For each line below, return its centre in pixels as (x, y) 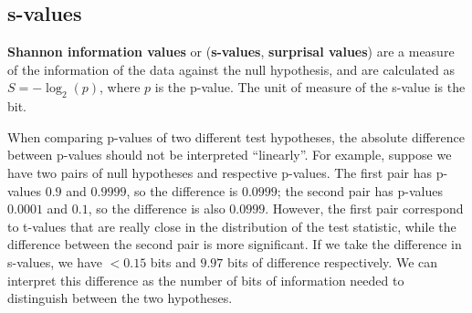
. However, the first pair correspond (364, 209)
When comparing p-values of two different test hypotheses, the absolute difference (236, 136)
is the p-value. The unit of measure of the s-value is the (310, 87)
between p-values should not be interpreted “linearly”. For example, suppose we (230, 155)
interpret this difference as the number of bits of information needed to (206, 280)
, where (120, 87)
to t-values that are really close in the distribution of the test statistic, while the (232, 226)
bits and (173, 261)
